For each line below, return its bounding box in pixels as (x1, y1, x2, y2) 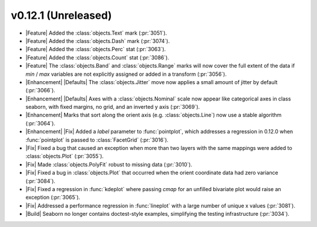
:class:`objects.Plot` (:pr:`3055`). (25, 153, 104, 160)
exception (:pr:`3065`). (25, 194, 80, 201)
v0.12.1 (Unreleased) (11, 9, 112, 22)
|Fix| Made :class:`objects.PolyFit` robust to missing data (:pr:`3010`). (25, 161, 193, 168)
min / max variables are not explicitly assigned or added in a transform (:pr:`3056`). (25, 71, 227, 78)
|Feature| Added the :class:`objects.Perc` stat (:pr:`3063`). (25, 46, 166, 53)
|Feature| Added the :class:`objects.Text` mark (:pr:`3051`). (25, 29, 167, 36)
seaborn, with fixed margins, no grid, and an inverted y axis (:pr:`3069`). (25, 104, 200, 111)
